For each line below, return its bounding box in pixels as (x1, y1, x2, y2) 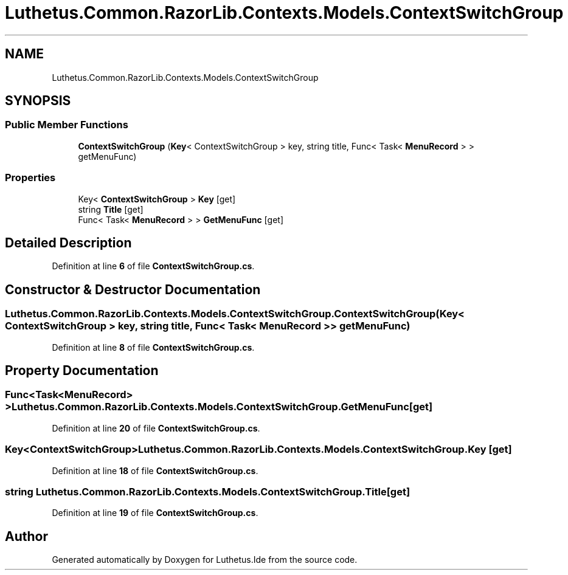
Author (5, 528, 48, 544)
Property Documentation (5, 363, 159, 379)
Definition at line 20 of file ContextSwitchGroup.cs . (52, 422, 260, 433)
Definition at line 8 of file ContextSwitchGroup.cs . (52, 342, 255, 353)
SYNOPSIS (5, 93, 71, 109)
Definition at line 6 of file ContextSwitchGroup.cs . (52, 261, 255, 272)
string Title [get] (78, 204, 144, 215)
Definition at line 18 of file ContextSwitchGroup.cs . (52, 465, 258, 476)
